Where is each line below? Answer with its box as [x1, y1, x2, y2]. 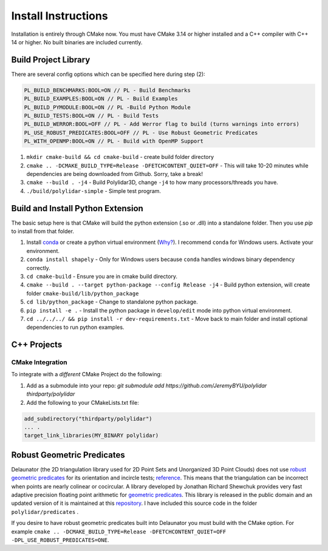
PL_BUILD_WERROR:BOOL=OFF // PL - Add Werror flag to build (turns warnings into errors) [24, 121, 300, 127]
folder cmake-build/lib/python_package [26, 289, 139, 297]
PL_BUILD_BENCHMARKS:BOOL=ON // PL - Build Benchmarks [24, 87, 191, 93]
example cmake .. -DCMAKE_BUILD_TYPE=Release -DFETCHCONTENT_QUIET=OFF [11, 528, 227, 535]
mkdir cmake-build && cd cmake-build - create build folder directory [26, 154, 214, 161]
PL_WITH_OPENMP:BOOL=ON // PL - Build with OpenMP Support [24, 138, 203, 145]
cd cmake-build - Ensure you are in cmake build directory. [26, 272, 178, 280]
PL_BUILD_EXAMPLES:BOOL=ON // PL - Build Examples [24, 95, 179, 103]
